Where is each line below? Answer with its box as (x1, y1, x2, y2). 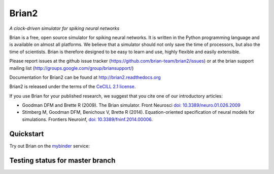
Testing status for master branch (9, 156, 116, 164)
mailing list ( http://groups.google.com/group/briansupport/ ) (9, 65, 134, 71)
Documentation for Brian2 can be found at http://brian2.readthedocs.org (9, 74, 161, 80)
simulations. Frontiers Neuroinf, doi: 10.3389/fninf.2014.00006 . (22, 116, 153, 122)
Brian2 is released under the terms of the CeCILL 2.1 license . (9, 83, 136, 90)
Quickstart (9, 129, 44, 138)
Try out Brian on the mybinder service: (9, 143, 90, 149)
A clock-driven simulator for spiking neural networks (9, 25, 120, 31)
